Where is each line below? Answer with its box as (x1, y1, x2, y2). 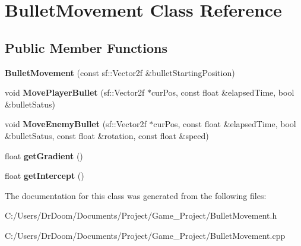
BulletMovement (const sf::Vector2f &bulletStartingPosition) (5, 66, 235, 78)
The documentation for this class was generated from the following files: (5, 189, 267, 201)
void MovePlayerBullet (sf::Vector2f (5, 86, 145, 99)
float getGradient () (5, 149, 83, 162)
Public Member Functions (5, 38, 167, 56)
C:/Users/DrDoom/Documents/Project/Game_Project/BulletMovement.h (5, 209, 277, 222)
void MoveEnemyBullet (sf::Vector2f (5, 118, 147, 130)
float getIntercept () (5, 169, 84, 182)
